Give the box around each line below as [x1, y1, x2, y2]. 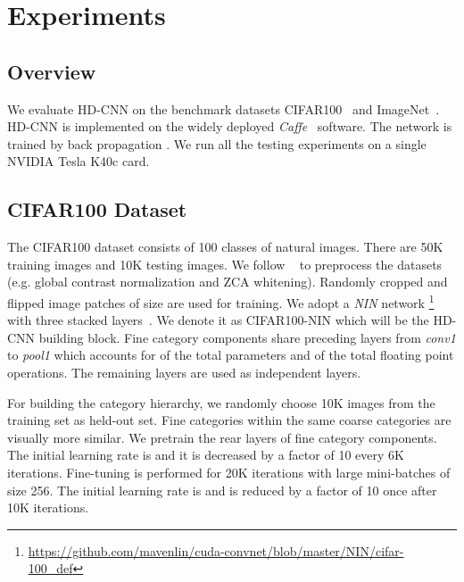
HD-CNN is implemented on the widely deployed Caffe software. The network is [7, 117, 452, 136]
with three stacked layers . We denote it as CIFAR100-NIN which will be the [7, 311, 429, 329]
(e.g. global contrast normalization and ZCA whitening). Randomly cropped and [7, 272, 448, 291]
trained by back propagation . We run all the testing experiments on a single [7, 134, 427, 153]
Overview [7, 57, 96, 85]
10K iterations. [7, 498, 89, 517]
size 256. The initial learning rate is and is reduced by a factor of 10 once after [7, 480, 437, 499]
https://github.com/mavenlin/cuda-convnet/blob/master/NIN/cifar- [28, 541, 404, 560]
